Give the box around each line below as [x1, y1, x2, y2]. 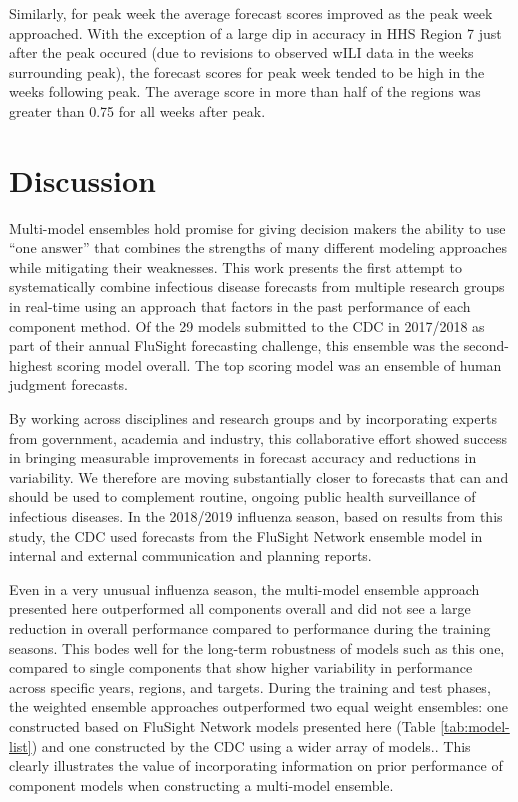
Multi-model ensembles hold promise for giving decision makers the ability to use [9, 217, 506, 238]
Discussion [9, 159, 156, 200]
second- [463, 335, 510, 356]
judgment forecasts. [9, 374, 128, 395]
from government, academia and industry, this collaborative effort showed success [9, 427, 508, 448]
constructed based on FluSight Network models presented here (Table [9, 715, 436, 736]
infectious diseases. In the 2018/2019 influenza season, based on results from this [9, 506, 503, 526]
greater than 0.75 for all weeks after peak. [9, 100, 266, 121]
